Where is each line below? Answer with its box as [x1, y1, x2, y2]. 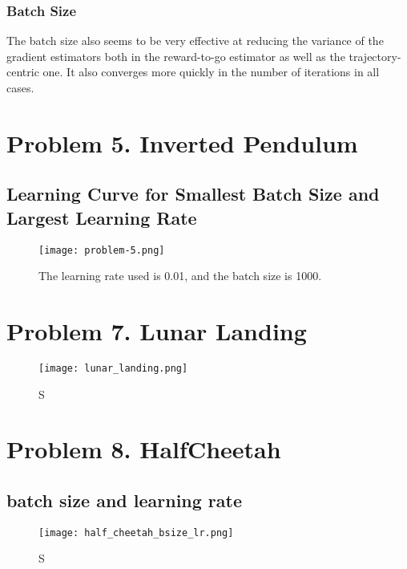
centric [6, 63, 39, 80]
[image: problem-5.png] [38, 244, 165, 256]
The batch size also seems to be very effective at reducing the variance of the [6, 32, 384, 49]
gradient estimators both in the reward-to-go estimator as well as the [6, 47, 345, 64]
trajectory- [349, 47, 401, 64]
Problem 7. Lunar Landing [6, 315, 307, 347]
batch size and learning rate [6, 487, 243, 512]
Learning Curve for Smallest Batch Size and [6, 181, 380, 206]
